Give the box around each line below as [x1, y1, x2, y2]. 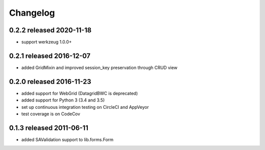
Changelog [9, 7, 55, 18]
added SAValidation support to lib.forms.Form [21, 136, 114, 142]
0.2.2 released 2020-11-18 [9, 26, 92, 34]
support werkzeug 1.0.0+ [21, 39, 72, 45]
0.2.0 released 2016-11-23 [9, 77, 92, 86]
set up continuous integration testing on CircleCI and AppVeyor [21, 104, 149, 110]
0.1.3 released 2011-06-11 [9, 124, 88, 132]
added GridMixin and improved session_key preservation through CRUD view [21, 64, 178, 71]
